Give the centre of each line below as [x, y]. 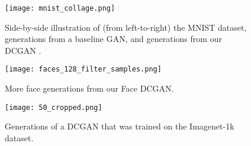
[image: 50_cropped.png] [54, 107]
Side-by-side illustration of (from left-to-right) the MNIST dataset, [126, 27]
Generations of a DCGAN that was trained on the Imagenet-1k [120, 126]
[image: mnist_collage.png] [60, 8]
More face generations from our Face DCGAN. [89, 88]
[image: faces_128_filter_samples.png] [83, 69]
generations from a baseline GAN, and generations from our [113, 39]
